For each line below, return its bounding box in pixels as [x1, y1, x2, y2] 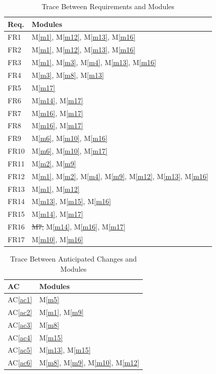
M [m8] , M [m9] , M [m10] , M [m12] [39, 357, 140, 368]
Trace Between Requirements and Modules [41, 1, 175, 11]
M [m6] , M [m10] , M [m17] [32, 146, 108, 156]
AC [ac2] [8, 306, 33, 317]
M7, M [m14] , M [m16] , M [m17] [32, 221, 126, 232]
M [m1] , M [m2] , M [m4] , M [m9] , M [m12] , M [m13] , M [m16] [32, 170, 208, 181]
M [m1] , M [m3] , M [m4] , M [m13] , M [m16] [32, 57, 157, 68]
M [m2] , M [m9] [32, 158, 76, 168]
